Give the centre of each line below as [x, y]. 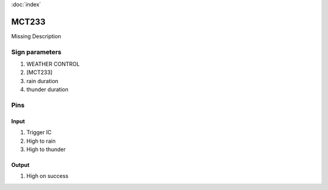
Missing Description [36, 36]
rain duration [43, 81]
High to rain [41, 141]
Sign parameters [36, 52]
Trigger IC [39, 132]
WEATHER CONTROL [53, 64]
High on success [47, 176]
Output [20, 165]
